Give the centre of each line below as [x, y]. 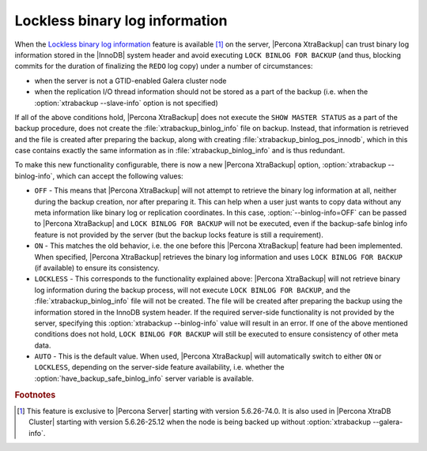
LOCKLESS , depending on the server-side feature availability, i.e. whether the [159, 367]
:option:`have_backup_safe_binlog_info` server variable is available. [144, 378]
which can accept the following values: [120, 176]
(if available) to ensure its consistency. [97, 268]
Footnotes [35, 395]
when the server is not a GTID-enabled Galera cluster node [130, 81]
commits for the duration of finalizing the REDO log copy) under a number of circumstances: [164, 66]
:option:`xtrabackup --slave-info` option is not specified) [127, 103]
